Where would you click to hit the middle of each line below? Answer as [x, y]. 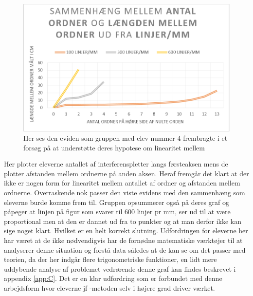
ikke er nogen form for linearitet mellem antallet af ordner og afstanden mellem [122, 183]
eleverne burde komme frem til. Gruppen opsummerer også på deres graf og [117, 202]
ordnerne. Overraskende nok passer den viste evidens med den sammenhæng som [125, 193]
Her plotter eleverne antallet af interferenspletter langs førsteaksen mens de [116, 164]
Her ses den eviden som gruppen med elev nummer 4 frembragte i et [126, 138]
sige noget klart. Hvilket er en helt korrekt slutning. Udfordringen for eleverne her [126, 231]
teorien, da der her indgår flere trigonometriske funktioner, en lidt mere [110, 259]
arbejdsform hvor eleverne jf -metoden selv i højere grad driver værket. [109, 288]
